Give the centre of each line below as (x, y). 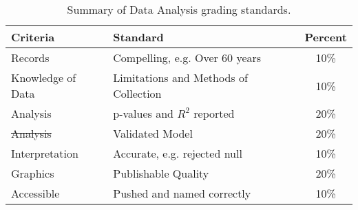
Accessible (35, 193)
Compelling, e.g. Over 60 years (187, 57)
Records (30, 57)
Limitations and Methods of (180, 77)
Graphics (33, 173)
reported (214, 113)
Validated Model (153, 133)
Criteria (33, 37)
